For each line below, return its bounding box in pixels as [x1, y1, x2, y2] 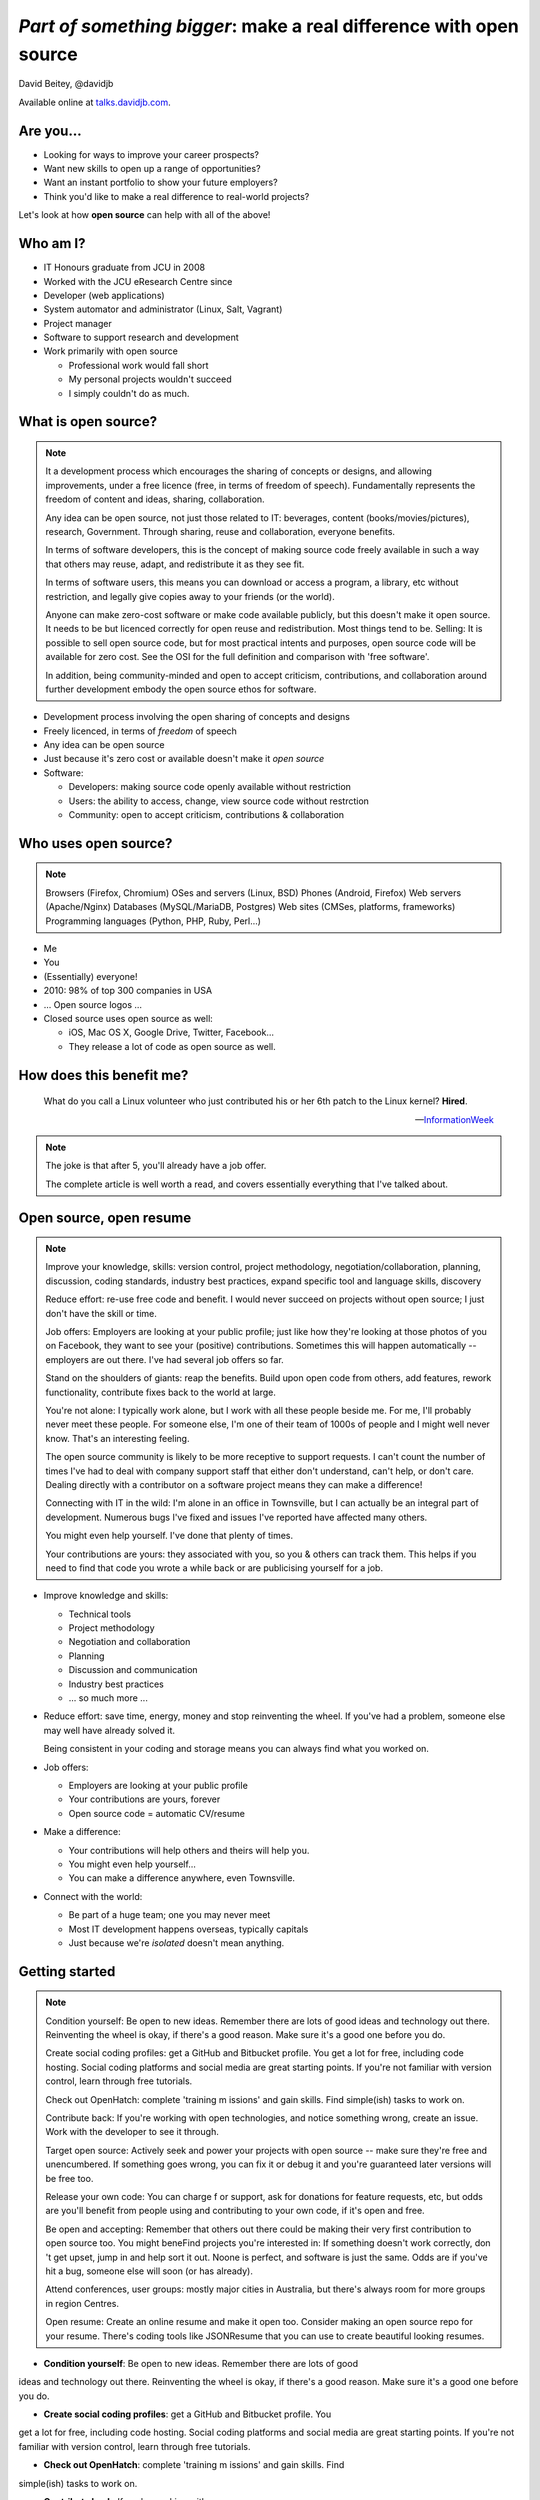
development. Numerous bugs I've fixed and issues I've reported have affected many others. [45, 1511, 428, 1523]
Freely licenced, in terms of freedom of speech [43, 725, 237, 737]
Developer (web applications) [43, 289, 165, 301]
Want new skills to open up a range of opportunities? [43, 163, 261, 175]
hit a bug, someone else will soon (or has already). [45, 2265, 254, 2277]
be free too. [45, 2172, 94, 2184]
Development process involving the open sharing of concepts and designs [43, 711, 350, 723]
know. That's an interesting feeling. [45, 1432, 190, 1444]
